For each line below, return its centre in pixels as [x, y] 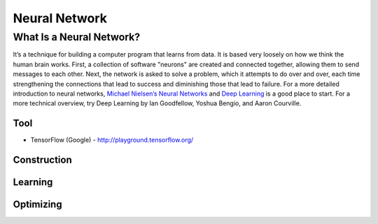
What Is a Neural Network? [77, 37]
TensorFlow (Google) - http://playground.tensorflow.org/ [112, 140]
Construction [43, 160]
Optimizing [37, 205]
